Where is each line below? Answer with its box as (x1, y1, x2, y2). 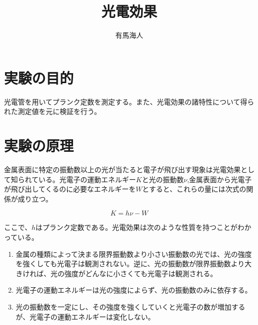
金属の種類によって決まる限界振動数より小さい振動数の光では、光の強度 (15, 248, 252, 259)
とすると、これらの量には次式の (142, 184, 247, 194)
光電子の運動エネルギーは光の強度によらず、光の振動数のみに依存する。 (15, 285, 252, 295)
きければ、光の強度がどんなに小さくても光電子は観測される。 (15, 268, 217, 278)
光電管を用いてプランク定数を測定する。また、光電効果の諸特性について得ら (4, 96, 255, 107)
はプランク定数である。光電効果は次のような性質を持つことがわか (35, 222, 252, 232)
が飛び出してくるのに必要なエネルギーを (4, 184, 136, 194)
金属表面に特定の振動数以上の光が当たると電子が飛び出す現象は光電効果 (4, 164, 241, 174)
